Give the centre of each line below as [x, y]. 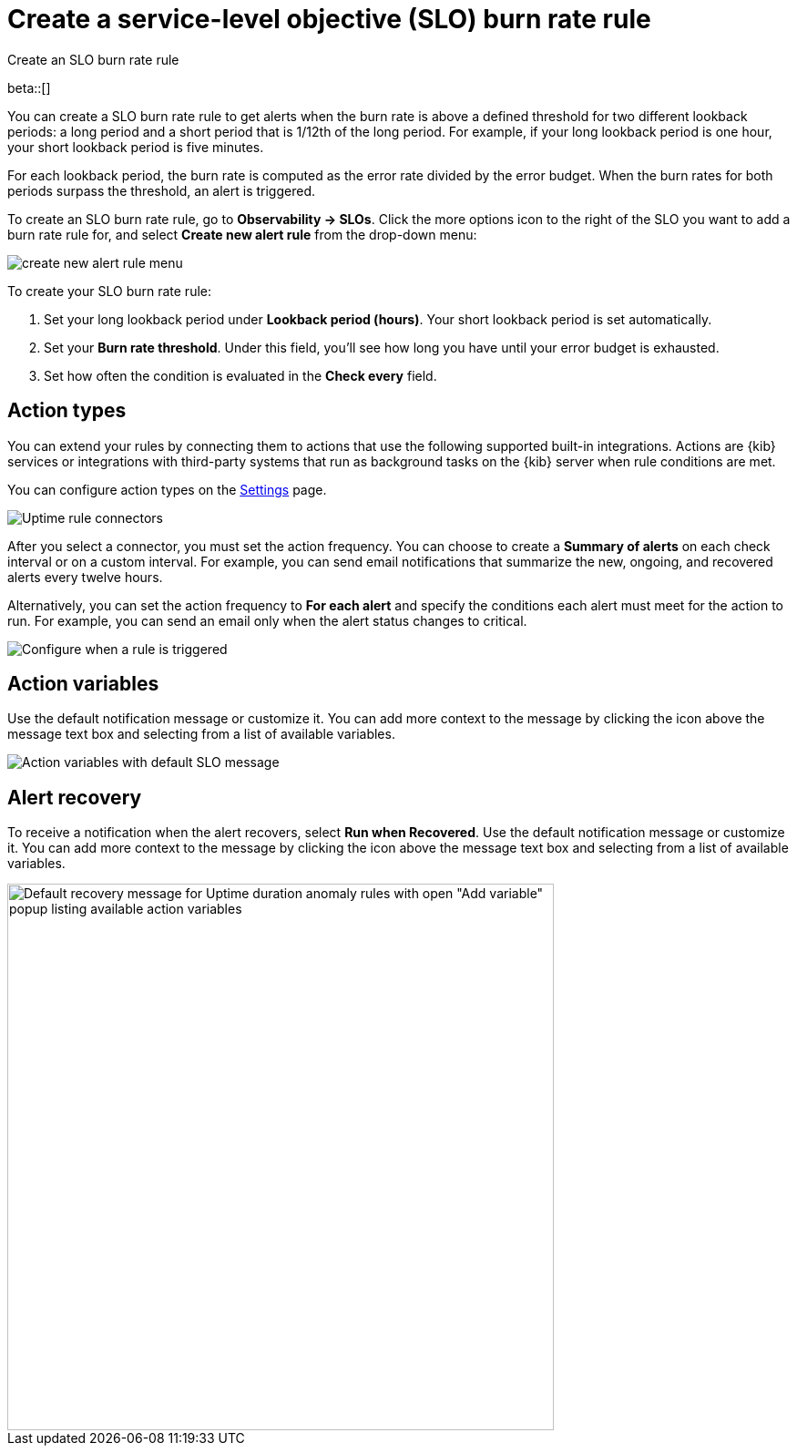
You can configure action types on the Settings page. [167, 489]
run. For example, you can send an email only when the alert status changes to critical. [267, 620]
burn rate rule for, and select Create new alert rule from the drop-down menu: [242, 234]
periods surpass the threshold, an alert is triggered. [162, 190]
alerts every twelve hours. [85, 577]
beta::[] [29, 87]
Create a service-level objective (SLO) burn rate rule [329, 19]
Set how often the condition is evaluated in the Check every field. [240, 375]
